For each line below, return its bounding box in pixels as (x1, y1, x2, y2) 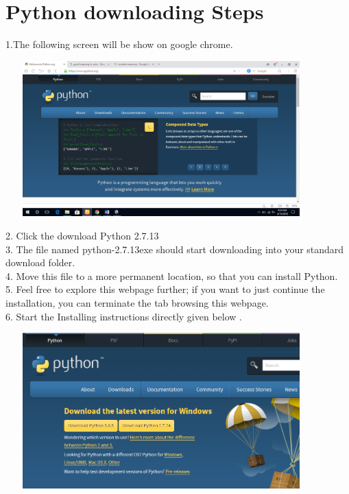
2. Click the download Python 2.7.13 (5, 228, 159, 243)
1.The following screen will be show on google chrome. (5, 37, 233, 51)
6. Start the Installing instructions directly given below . (5, 309, 242, 323)
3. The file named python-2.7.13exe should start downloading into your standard (5, 242, 344, 256)
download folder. (5, 255, 75, 270)
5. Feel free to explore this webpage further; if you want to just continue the (5, 282, 325, 296)
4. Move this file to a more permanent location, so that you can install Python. (5, 268, 338, 283)
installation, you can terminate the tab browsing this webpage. (5, 296, 269, 310)
